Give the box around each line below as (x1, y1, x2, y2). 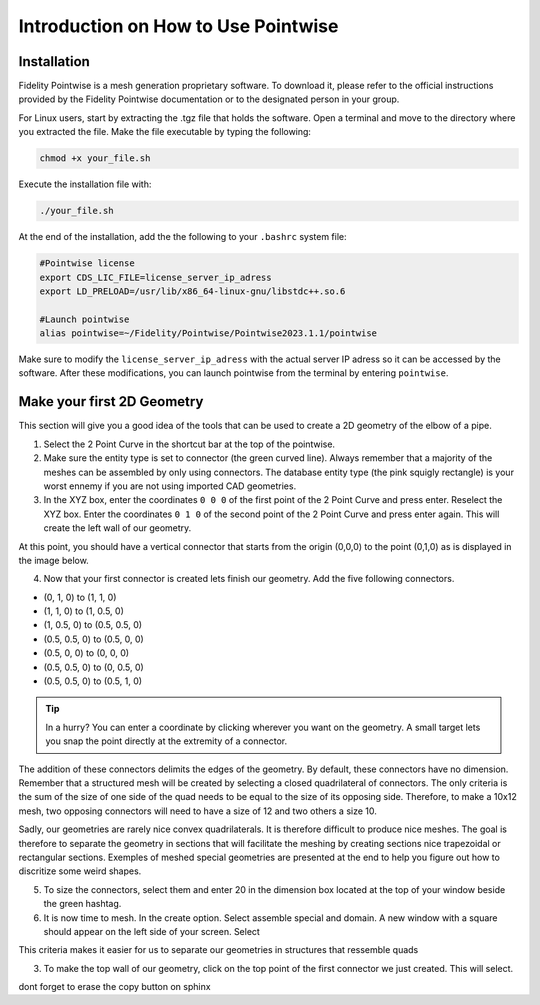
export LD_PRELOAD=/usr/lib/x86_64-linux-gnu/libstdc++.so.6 (39, 285, 346, 297)
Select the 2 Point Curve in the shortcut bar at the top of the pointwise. (43, 438, 335, 450)
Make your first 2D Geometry (18, 393, 204, 410)
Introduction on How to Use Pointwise (18, 15, 339, 37)
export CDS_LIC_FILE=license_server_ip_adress (39, 271, 272, 283)
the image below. (18, 554, 89, 566)
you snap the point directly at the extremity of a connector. (45, 735, 288, 747)
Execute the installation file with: (18, 178, 152, 190)
